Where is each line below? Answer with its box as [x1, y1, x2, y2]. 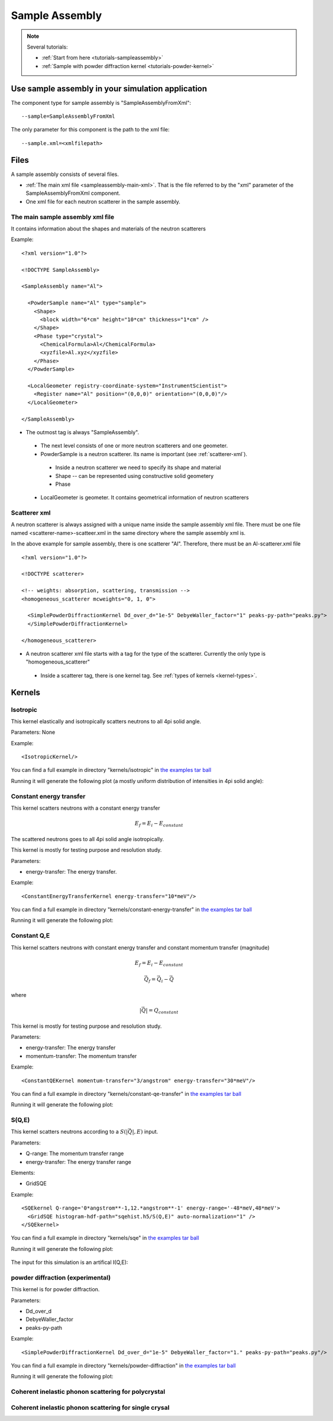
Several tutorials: [27, 43, 68, 50]
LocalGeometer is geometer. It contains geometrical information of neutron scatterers [40, 494, 250, 501]
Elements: [11, 1169, 35, 1176]
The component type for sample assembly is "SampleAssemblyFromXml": [11, 99, 192, 106]
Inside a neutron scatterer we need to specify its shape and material [55, 464, 221, 471]
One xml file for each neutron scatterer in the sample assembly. [25, 198, 180, 205]
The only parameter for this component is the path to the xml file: [11, 126, 170, 133]
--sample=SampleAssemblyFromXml [21, 113, 115, 120]
